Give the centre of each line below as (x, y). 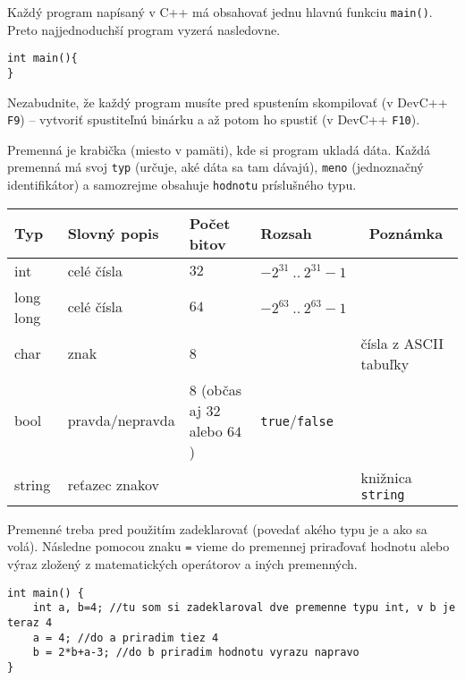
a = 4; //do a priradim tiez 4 (126, 637)
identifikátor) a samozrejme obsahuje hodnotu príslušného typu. (182, 185)
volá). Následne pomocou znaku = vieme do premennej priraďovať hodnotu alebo (228, 546)
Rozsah (286, 234)
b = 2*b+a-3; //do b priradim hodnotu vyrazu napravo (196, 653)
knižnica (386, 477)
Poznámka (406, 234)
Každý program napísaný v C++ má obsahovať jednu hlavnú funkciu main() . (220, 12)
